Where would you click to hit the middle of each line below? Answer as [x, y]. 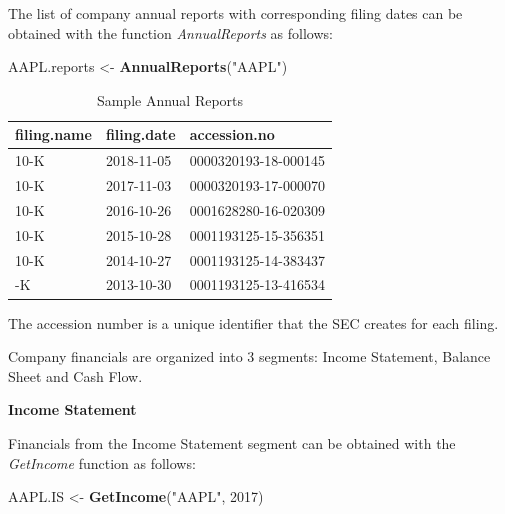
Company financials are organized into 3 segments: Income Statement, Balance [249, 356]
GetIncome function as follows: [102, 462]
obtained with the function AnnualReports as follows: [170, 32]
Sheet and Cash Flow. [75, 375]
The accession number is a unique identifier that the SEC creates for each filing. [253, 322]
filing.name [53, 134]
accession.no [232, 134]
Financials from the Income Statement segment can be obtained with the [232, 442]
